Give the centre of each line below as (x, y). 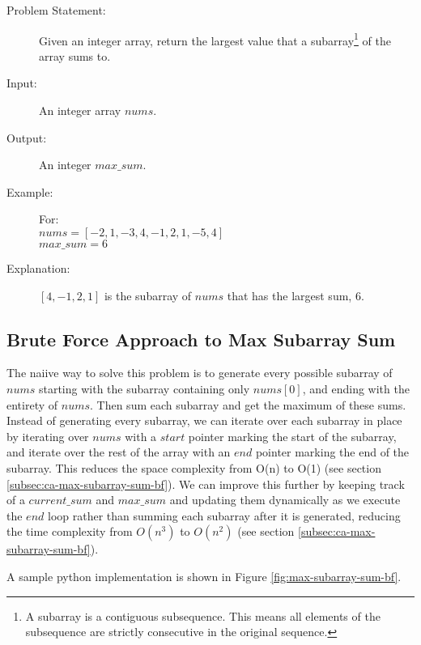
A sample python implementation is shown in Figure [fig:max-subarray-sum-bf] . (204, 576)
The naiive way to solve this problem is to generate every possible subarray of (200, 373)
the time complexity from (70, 531)
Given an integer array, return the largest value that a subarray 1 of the (215, 39)
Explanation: (38, 268)
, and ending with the (356, 388)
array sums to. (75, 55)
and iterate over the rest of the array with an (119, 452)
